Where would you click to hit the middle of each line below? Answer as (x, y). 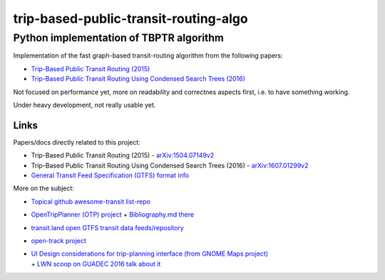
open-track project (59, 240)
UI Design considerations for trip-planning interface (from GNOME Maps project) (150, 254)
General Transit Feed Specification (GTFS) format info (110, 175)
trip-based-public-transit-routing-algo (131, 19)
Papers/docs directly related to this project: (77, 142)
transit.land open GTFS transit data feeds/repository (108, 227)
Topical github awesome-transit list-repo (91, 201)
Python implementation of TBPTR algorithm (118, 38)
